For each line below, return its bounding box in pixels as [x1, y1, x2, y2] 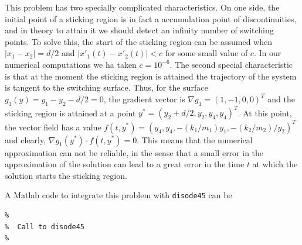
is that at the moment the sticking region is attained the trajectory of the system [5, 70, 297, 82]
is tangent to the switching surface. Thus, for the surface [5, 81, 208, 94]
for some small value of [165, 47, 248, 59]
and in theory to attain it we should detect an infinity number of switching [5, 24, 274, 36]
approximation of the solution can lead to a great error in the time [5, 158, 245, 170]
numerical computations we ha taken [5, 58, 137, 70]
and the [267, 92, 295, 105]
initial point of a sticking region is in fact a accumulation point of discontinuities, [5, 12, 297, 25]
